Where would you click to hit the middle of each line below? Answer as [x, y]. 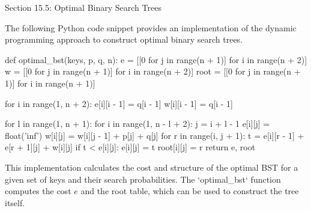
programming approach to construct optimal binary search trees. [124, 39]
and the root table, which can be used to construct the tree [190, 191]
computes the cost [38, 191]
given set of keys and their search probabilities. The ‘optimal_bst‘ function [143, 179]
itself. [15, 202]
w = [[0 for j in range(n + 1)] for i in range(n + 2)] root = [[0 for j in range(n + [153, 71]
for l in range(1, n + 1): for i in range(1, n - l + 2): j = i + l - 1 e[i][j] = [137, 124]
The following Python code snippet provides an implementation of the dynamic [151, 27]
